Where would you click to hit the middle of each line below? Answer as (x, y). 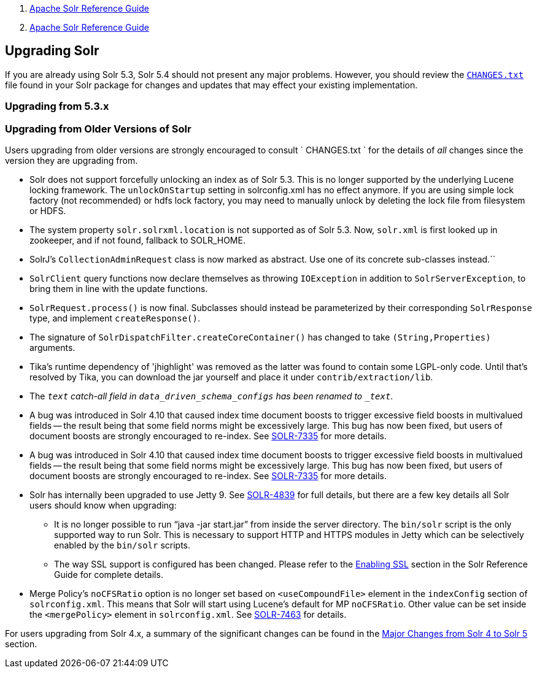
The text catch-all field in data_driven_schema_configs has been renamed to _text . (211, 396)
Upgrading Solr (52, 51)
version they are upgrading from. (71, 160)
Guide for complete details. (109, 574)
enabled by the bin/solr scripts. (122, 545)
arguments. (52, 347)
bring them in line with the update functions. (119, 288)
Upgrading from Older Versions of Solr (98, 129)
